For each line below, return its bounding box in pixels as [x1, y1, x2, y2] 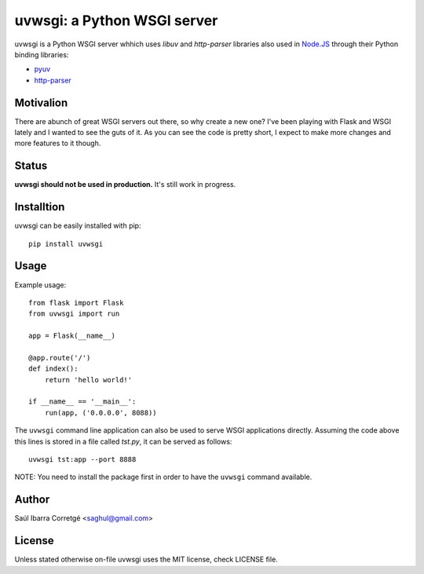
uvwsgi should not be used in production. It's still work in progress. [14, 180, 236, 189]
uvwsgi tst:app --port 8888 [28, 455, 137, 463]
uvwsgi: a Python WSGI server [14, 12, 218, 29]
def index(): [28, 364, 79, 373]
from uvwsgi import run [28, 309, 120, 318]
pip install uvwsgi [28, 239, 104, 248]
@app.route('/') [28, 353, 91, 362]
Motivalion [14, 96, 68, 109]
